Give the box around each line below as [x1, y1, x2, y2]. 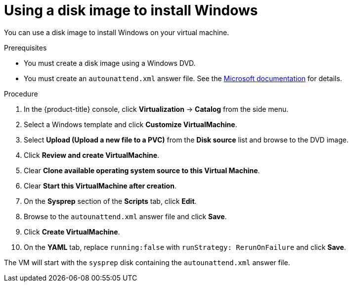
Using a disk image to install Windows [4, 2, 258, 19]
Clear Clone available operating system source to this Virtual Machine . [24, 166, 260, 175]
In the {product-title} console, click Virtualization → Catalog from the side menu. [24, 104, 289, 113]
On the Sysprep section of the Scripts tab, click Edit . [24, 196, 197, 205]
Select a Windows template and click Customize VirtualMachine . [24, 120, 237, 129]
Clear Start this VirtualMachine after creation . [24, 181, 176, 190]
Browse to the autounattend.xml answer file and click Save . [24, 212, 227, 221]
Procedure [4, 89, 38, 98]
